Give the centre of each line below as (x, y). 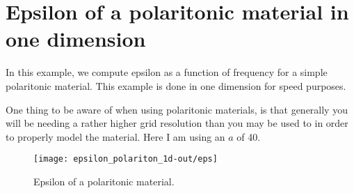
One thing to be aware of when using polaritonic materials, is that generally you (177, 109)
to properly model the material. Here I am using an (115, 136)
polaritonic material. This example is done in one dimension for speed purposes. (176, 85)
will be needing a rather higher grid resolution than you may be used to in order (177, 123)
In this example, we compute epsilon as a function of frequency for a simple (167, 72)
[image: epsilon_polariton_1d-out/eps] (126, 159)
